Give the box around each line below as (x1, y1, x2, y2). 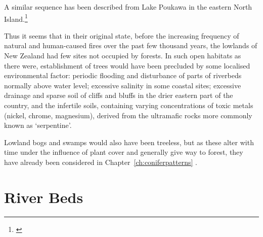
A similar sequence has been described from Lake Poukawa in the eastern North (4, 2, 252, 12)
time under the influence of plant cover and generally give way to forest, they (4, 147, 243, 157)
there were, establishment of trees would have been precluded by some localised (4, 60, 250, 71)
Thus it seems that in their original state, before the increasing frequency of (4, 30, 239, 41)
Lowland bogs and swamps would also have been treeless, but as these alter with (4, 137, 254, 147)
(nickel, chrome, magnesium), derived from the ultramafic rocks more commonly (4, 110, 252, 120)
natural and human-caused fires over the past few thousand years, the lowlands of (4, 40, 257, 51)
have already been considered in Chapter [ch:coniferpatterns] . (4, 156, 197, 167)
